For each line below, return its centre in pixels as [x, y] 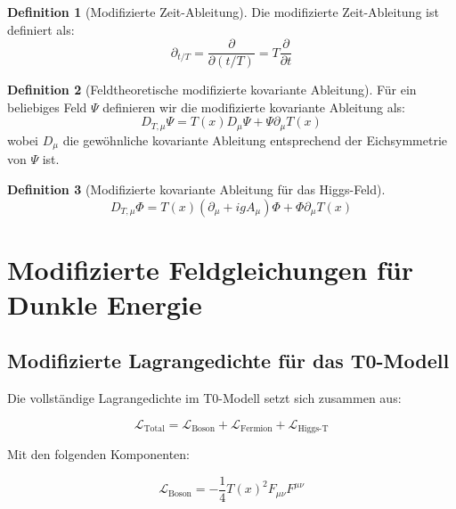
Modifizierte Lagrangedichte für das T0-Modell [228, 361]
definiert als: [41, 29]
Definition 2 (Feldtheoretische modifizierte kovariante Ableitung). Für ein [212, 90]
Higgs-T [313, 429]
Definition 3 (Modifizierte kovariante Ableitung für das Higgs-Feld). [196, 189]
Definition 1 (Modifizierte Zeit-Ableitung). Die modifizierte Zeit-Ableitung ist [223, 12]
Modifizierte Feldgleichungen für [211, 269]
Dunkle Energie [105, 304]
